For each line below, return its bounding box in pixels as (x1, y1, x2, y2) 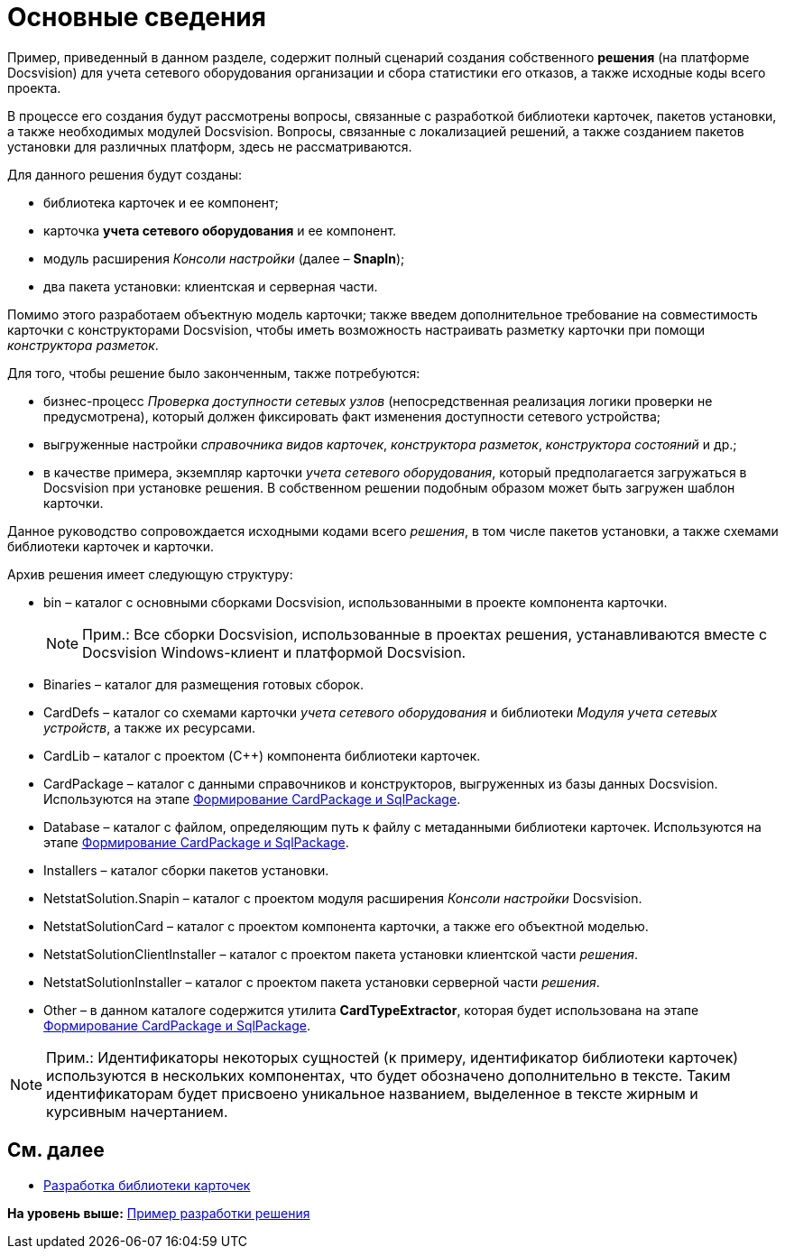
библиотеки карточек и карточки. (7, 538, 214, 554)
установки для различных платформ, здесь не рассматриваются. (7, 138, 412, 154)
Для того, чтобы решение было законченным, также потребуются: (7, 365, 420, 381)
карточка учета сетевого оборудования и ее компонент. (43, 222, 397, 238)
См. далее (7, 1139, 105, 1162)
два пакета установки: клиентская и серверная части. (43, 278, 378, 294)
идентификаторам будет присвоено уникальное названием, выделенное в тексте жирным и (46, 1084, 698, 1103)
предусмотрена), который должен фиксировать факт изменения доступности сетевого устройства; (43, 408, 661, 424)
